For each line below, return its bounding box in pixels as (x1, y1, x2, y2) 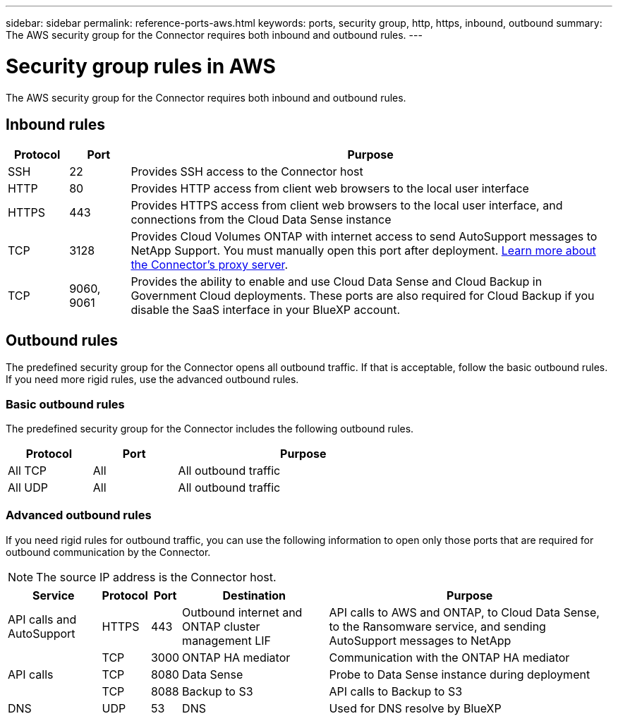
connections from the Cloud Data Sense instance (131, 212, 392, 227)
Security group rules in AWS (6, 54, 276, 78)
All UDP (8, 480, 48, 495)
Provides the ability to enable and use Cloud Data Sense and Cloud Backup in (131, 274, 543, 289)
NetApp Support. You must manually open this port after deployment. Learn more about (131, 243, 596, 258)
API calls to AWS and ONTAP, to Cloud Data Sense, (329, 605, 600, 619)
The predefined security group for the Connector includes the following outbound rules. (6, 422, 414, 435)
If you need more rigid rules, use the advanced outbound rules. (6, 373, 299, 386)
